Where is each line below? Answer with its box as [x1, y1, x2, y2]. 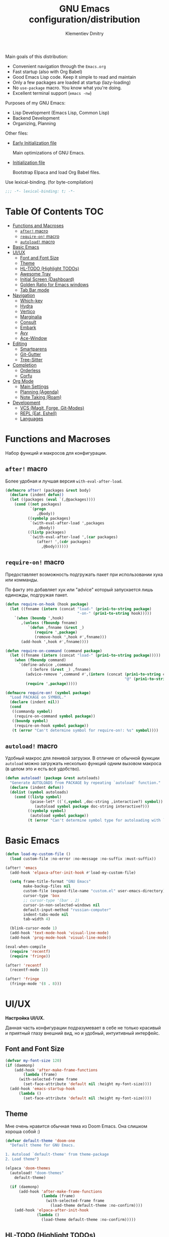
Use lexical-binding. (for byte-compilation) [5, 179, 94, 185]
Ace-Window [20, 335, 47, 341]
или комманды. [5, 576, 39, 583]
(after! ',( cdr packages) [37, 540, 92, 545]
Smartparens [20, 346, 47, 352]
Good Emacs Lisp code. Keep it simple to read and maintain [12, 74, 136, 80]
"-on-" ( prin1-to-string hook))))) [77, 611, 152, 616]
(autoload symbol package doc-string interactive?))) [34, 803, 150, 809]
